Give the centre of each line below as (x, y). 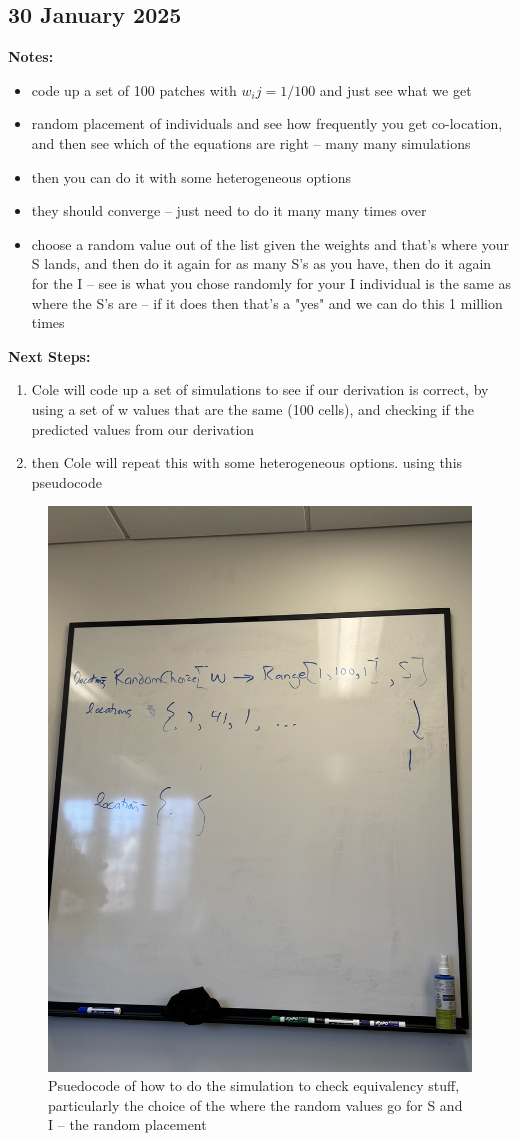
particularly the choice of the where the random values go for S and (255, 1104)
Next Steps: (49, 355)
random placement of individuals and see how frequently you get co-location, (267, 123)
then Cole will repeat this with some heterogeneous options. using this (247, 462)
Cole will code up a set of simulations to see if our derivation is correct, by (260, 389)
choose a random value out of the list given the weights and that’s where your (270, 243)
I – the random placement (127, 1124)
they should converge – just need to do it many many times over (229, 210)
